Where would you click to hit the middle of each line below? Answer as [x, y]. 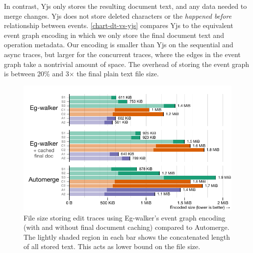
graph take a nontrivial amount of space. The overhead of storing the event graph [127, 64]
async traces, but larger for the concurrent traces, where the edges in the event [122, 54]
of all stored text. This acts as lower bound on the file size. [112, 246]
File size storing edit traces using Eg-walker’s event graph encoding [125, 217]
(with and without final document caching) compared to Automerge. [126, 227]
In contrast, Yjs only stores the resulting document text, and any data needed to [126, 6]
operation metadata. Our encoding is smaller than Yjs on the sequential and [119, 45]
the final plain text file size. [118, 74]
